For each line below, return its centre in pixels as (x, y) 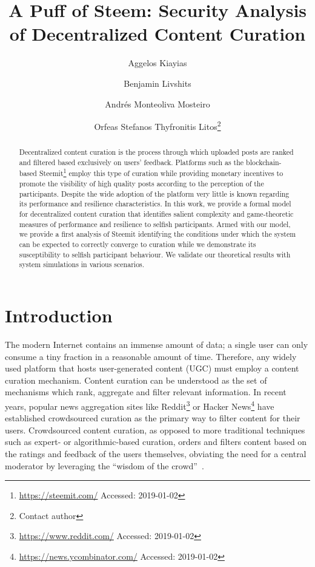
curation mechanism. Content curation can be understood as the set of (136, 380)
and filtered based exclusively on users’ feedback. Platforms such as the (131, 162)
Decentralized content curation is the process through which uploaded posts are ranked (156, 152)
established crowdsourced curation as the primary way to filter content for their (153, 418)
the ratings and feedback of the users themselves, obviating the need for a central (156, 453)
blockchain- (264, 162)
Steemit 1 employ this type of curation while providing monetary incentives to (161, 172)
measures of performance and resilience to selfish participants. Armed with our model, (155, 224)
